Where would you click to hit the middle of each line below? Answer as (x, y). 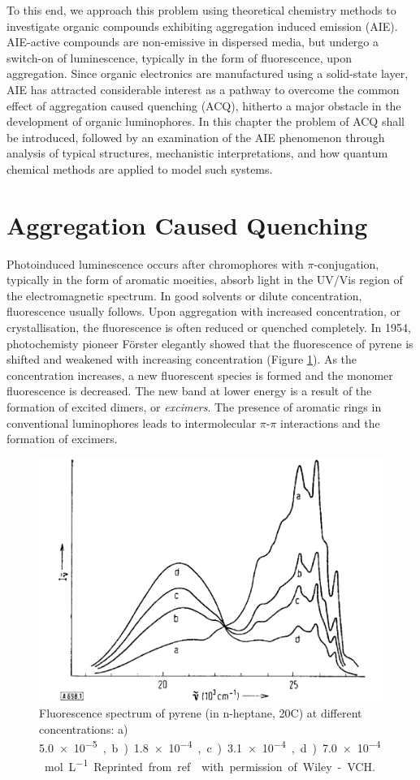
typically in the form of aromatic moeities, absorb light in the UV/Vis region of (205, 280)
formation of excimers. (62, 439)
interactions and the (330, 422)
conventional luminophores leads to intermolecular (132, 422)
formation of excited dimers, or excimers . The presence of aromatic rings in (194, 407)
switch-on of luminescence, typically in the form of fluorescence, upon (179, 57)
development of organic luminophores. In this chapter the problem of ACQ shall (206, 121)
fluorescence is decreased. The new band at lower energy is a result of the (189, 391)
